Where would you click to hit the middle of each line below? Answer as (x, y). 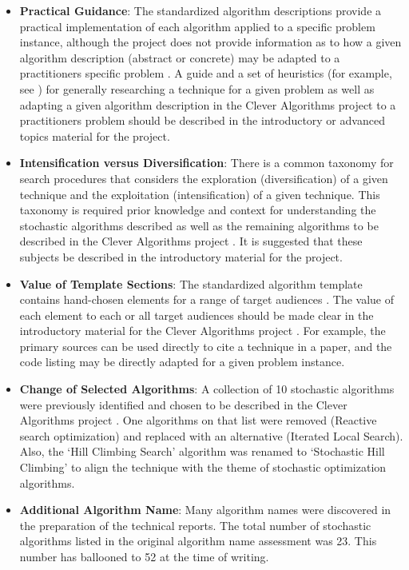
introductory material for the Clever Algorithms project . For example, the (203, 331)
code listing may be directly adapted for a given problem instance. (182, 362)
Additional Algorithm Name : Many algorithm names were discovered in (205, 510)
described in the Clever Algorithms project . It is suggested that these (191, 241)
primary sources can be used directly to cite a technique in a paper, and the (206, 346)
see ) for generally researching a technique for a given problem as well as (197, 88)
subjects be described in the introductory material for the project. (181, 256)
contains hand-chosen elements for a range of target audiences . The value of (207, 299)
